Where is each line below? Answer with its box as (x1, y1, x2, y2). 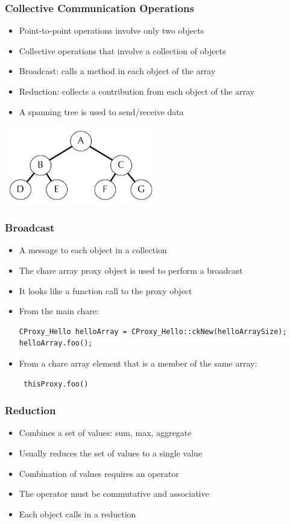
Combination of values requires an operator (19, 467, 179, 479)
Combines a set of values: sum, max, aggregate (19, 426, 192, 439)
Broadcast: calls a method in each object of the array (19, 65, 216, 77)
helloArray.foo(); (19, 339, 93, 348)
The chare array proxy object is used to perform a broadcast (19, 264, 243, 276)
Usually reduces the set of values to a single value (19, 446, 203, 459)
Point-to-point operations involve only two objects (19, 24, 204, 37)
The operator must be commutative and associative (19, 487, 209, 500)
